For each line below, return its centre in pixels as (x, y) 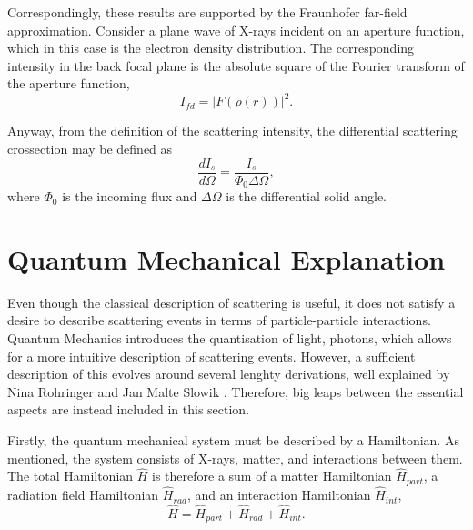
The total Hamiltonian (70, 476)
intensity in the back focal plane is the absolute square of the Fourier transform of (236, 65)
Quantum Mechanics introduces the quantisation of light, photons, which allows (230, 338)
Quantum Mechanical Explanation (226, 258)
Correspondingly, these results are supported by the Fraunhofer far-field (207, 12)
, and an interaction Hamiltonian (279, 495)
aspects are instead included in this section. (129, 409)
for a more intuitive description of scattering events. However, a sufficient (211, 356)
